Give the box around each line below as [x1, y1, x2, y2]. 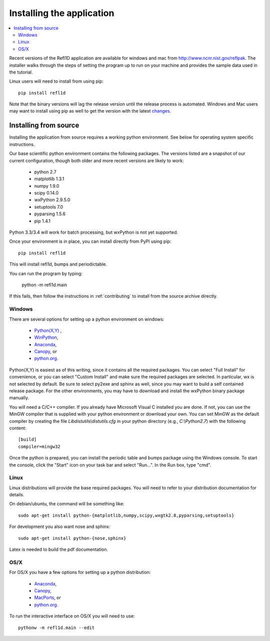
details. [9, 492, 24, 498]
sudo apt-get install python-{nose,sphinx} [18, 535, 126, 541]
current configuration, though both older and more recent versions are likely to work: [9, 158, 184, 164]
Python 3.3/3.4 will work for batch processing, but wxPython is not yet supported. [9, 229, 178, 235]
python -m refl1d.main [21, 282, 67, 288]
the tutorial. [9, 69, 33, 75]
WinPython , [34, 334, 58, 340]
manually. [9, 395, 29, 401]
